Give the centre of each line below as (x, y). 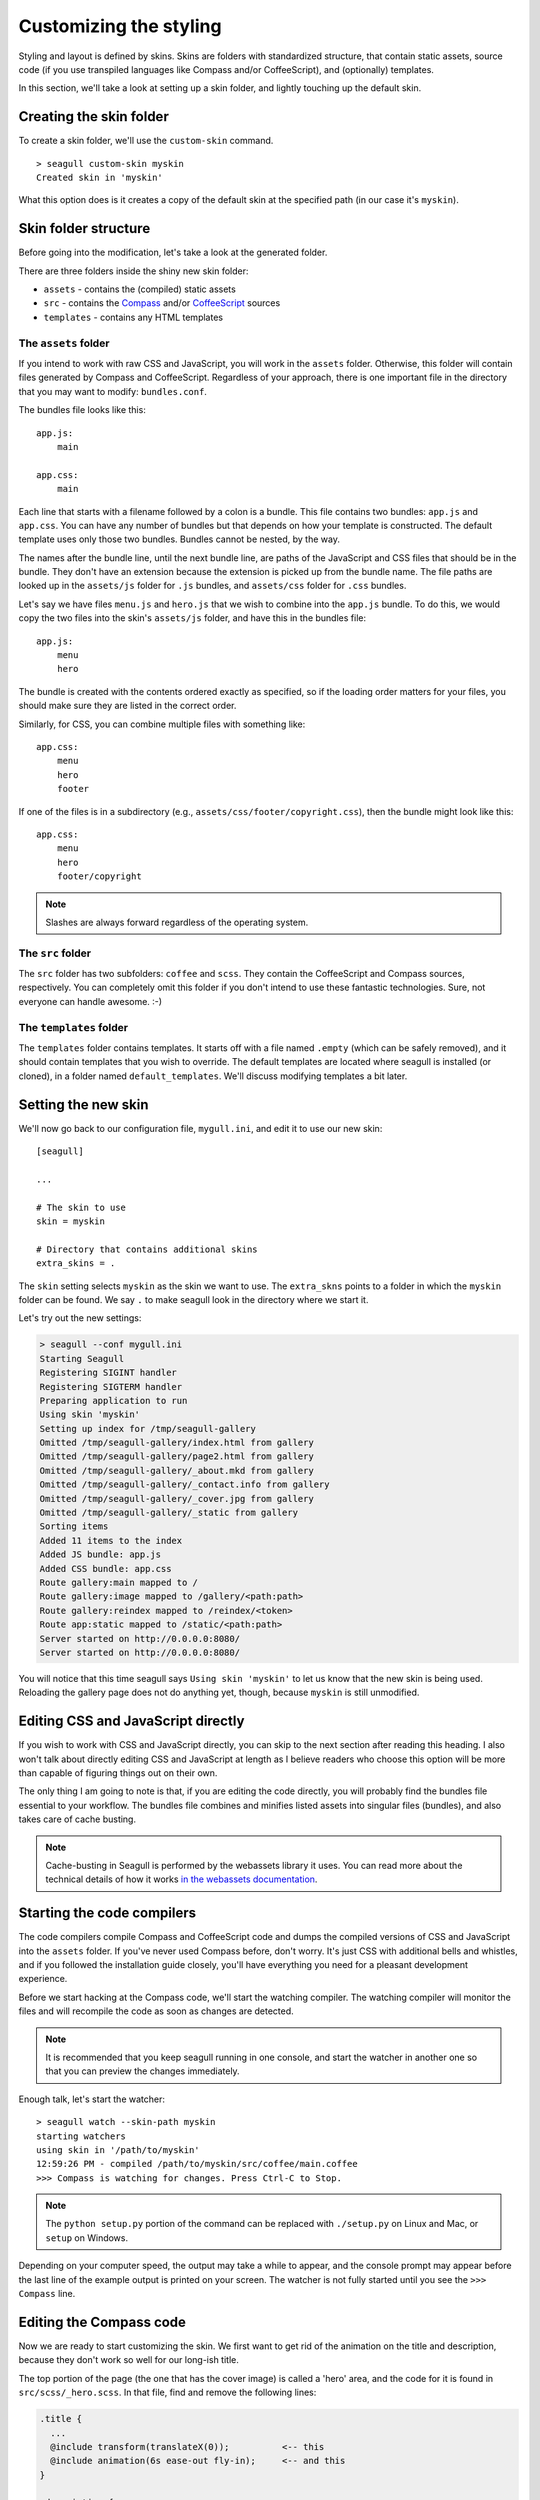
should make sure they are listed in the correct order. (127, 706)
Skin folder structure (84, 228)
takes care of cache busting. (77, 1819)
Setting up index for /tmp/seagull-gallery (148, 1428)
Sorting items (74, 1526)
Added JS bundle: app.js (100, 1554)
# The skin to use (81, 1207)
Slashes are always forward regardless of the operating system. (177, 922)
